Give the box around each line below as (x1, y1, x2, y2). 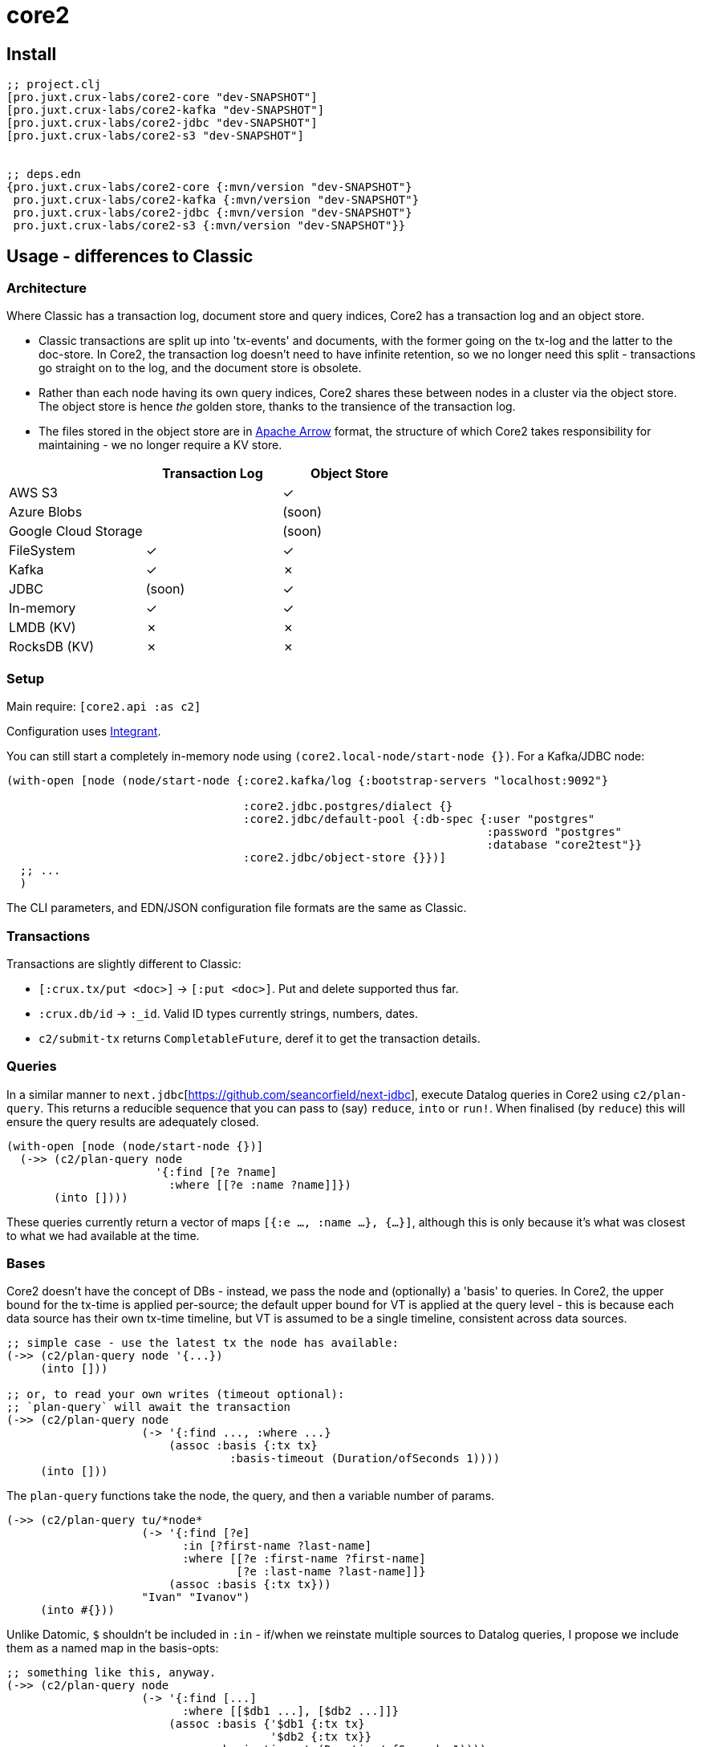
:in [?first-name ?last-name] (182, 1539, 372, 1553)
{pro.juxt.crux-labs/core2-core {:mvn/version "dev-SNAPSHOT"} (6, 180, 412, 194)
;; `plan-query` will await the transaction (6, 1400, 291, 1414)
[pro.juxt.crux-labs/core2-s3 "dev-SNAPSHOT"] (6, 129, 304, 143)
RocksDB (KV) (9, 638, 94, 655)
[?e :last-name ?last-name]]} (236, 1565, 426, 1579)
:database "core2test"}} (486, 838, 643, 852)
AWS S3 (9, 484, 58, 501)
